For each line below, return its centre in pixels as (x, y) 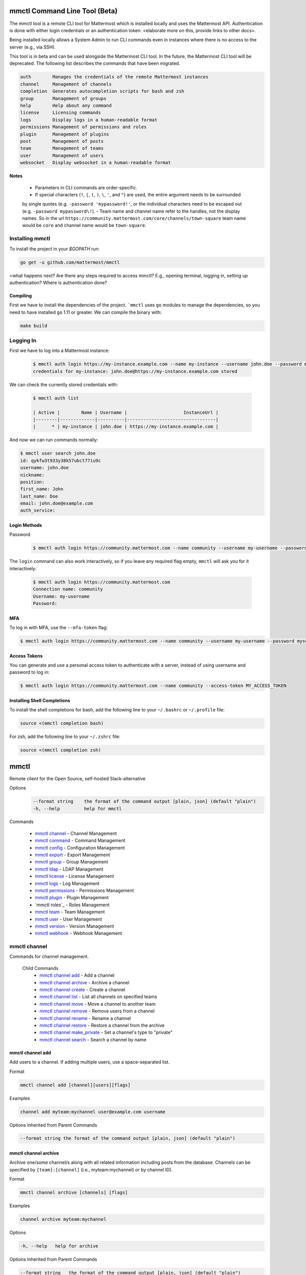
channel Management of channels (66, 84)
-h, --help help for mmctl (77, 809)
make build (34, 326)
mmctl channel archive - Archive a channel (84, 982)
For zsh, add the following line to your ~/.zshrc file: (65, 736)
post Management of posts (62, 141)
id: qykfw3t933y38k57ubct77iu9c (61, 461)
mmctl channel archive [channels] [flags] (74, 1193)
